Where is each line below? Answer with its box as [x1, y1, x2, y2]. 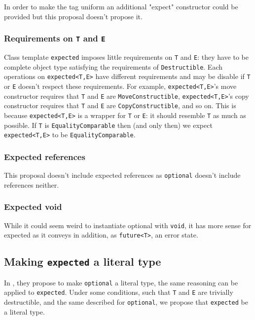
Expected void [4, 200, 62, 213]
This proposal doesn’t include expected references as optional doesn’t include [4, 170, 241, 180]
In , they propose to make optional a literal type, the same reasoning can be [4, 277, 238, 287]
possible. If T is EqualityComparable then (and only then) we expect [4, 120, 213, 130]
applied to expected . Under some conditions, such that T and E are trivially [4, 287, 233, 297]
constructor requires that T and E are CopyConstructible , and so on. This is [4, 100, 236, 111]
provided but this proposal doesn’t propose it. [4, 11, 143, 21]
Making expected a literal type [4, 254, 161, 269]
